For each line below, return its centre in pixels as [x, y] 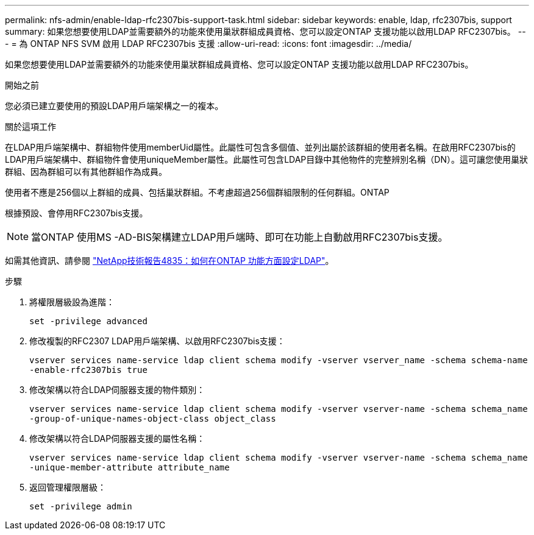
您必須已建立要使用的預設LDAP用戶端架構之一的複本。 [114, 106]
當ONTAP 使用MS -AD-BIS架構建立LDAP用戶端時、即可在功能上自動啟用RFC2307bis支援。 [240, 237]
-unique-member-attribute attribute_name [130, 467]
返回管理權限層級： [68, 487]
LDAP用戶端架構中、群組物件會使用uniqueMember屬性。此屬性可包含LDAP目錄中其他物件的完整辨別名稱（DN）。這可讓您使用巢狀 [266, 159]
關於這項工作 [30, 126]
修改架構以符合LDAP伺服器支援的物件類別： [117, 390]
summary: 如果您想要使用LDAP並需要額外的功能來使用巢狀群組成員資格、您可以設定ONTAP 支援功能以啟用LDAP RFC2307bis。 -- [265, 31]
